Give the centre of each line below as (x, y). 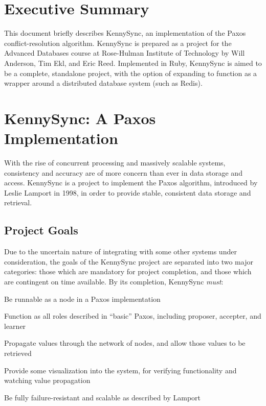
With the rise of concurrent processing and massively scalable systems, (115, 162)
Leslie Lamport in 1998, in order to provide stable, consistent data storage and (128, 192)
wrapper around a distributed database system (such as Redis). (103, 83)
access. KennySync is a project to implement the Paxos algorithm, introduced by (131, 183)
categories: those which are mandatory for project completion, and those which (128, 271)
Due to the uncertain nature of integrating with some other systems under (120, 252)
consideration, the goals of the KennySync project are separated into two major (129, 261)
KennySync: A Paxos (80, 118)
